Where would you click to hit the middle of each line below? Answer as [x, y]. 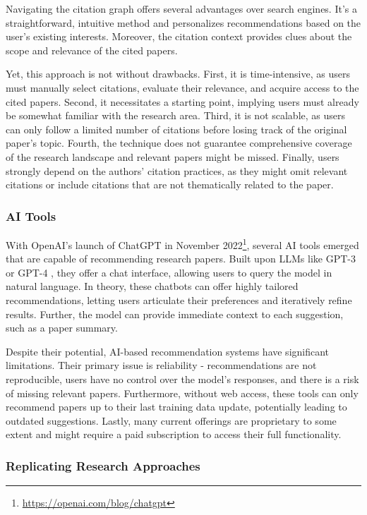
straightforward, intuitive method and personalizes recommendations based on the [183, 22]
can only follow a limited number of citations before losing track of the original [176, 129]
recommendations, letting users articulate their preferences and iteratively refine [179, 299]
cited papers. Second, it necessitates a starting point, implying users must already [182, 101]
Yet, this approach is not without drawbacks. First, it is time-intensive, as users [178, 74]
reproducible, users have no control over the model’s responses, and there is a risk [182, 378]
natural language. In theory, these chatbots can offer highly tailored [152, 286]
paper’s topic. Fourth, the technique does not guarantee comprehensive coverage [179, 143]
